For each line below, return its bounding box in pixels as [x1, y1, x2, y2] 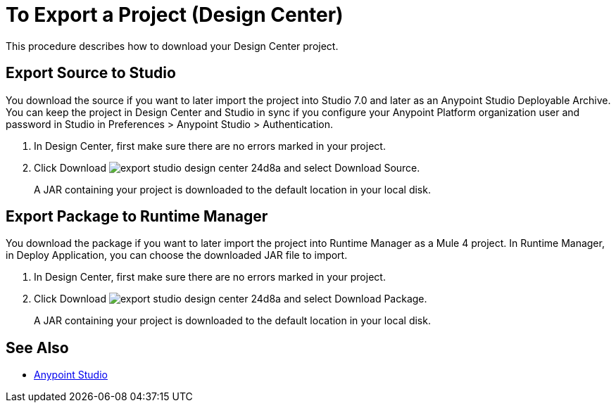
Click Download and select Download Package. [34, 293, 427, 305]
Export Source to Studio [6, 64, 176, 82]
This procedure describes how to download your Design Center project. [6, 39, 339, 52]
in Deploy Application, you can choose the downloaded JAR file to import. [6, 249, 348, 262]
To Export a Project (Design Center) [6, 3, 344, 27]
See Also [6, 338, 69, 357]
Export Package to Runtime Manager [6, 208, 268, 226]
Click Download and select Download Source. [34, 161, 420, 174]
